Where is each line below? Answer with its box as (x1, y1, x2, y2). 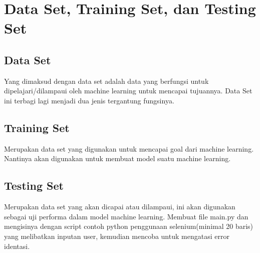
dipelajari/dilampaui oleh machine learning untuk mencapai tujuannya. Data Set (4, 85, 252, 96)
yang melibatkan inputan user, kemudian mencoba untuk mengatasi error (4, 230, 229, 241)
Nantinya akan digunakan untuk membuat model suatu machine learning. (4, 153, 231, 164)
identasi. (4, 240, 30, 251)
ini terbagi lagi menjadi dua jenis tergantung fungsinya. (4, 95, 174, 105)
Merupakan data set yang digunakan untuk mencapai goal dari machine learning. (4, 143, 254, 154)
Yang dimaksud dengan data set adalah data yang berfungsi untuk (4, 75, 209, 86)
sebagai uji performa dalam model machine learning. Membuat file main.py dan (4, 211, 248, 221)
